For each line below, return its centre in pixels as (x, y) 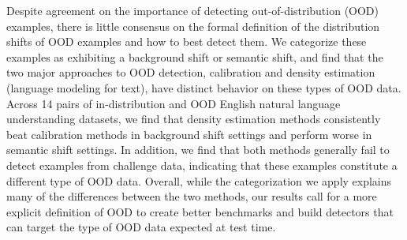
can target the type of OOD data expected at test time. (141, 227)
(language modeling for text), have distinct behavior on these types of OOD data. (204, 87)
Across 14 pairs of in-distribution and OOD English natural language (174, 103)
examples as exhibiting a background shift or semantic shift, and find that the (195, 56)
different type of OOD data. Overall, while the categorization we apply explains (199, 180)
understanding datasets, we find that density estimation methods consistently (194, 119)
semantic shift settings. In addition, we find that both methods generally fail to (198, 150)
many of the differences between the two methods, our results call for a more (192, 196)
